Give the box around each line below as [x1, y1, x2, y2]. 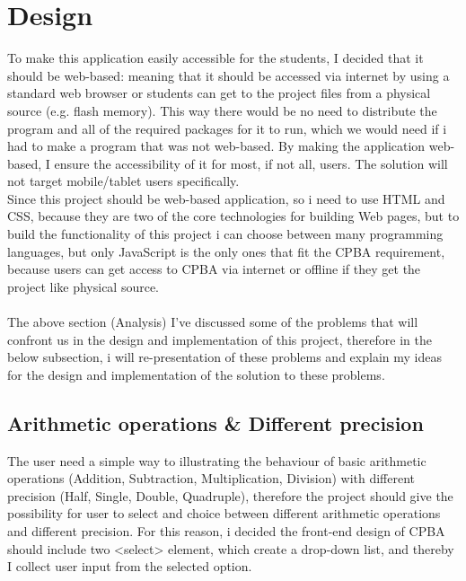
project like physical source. [7, 277, 160, 295]
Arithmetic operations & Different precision [7, 409, 424, 436]
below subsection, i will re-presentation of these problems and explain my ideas [7, 348, 442, 366]
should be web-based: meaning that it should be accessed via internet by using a [7, 66, 450, 84]
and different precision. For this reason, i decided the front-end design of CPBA [7, 521, 445, 540]
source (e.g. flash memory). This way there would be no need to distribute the [7, 101, 437, 119]
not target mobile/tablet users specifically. [7, 172, 240, 190]
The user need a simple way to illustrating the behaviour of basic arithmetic [7, 451, 426, 470]
